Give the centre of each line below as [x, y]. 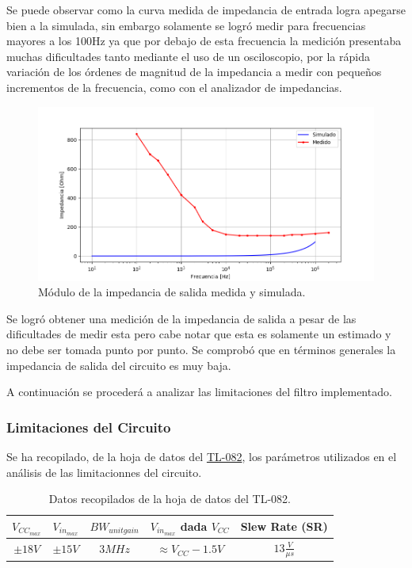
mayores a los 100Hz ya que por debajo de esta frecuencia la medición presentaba [204, 41]
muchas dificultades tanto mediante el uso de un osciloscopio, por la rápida [188, 56]
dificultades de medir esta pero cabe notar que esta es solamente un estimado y [199, 334]
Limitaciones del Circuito [89, 427]
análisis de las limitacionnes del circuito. [104, 472]
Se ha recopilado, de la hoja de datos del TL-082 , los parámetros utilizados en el [202, 456]
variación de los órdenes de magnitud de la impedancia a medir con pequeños [194, 72]
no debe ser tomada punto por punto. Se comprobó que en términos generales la [201, 349]
